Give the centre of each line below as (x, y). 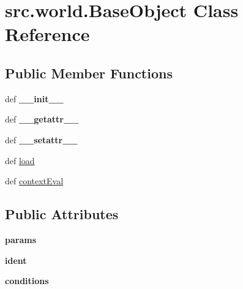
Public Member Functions (89, 73)
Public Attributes (62, 214)
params (21, 239)
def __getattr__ (42, 119)
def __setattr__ (41, 139)
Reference (47, 34)
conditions (27, 281)
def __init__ (34, 98)
